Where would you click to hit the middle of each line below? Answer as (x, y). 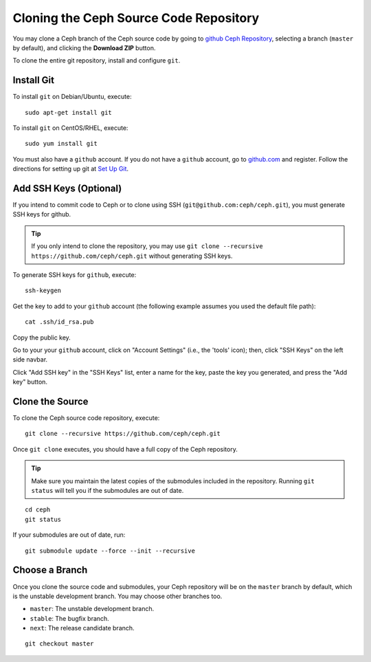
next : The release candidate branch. (82, 628)
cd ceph (38, 510)
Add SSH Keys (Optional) (67, 188)
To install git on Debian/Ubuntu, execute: (72, 97)
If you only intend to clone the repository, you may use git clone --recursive (147, 246)
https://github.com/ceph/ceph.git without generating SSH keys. (132, 256)
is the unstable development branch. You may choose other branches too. (117, 596)
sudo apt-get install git (69, 112)
